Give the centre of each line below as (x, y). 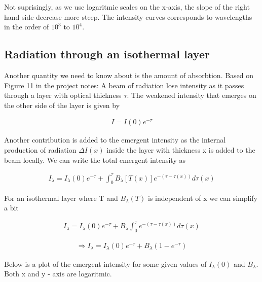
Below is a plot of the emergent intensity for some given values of (105, 263)
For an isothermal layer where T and (61, 198)
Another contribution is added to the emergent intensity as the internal (115, 140)
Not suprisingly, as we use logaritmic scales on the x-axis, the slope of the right (127, 7)
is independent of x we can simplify (202, 198)
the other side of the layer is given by (62, 105)
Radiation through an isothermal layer (107, 54)
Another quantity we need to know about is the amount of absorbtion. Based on (129, 75)
